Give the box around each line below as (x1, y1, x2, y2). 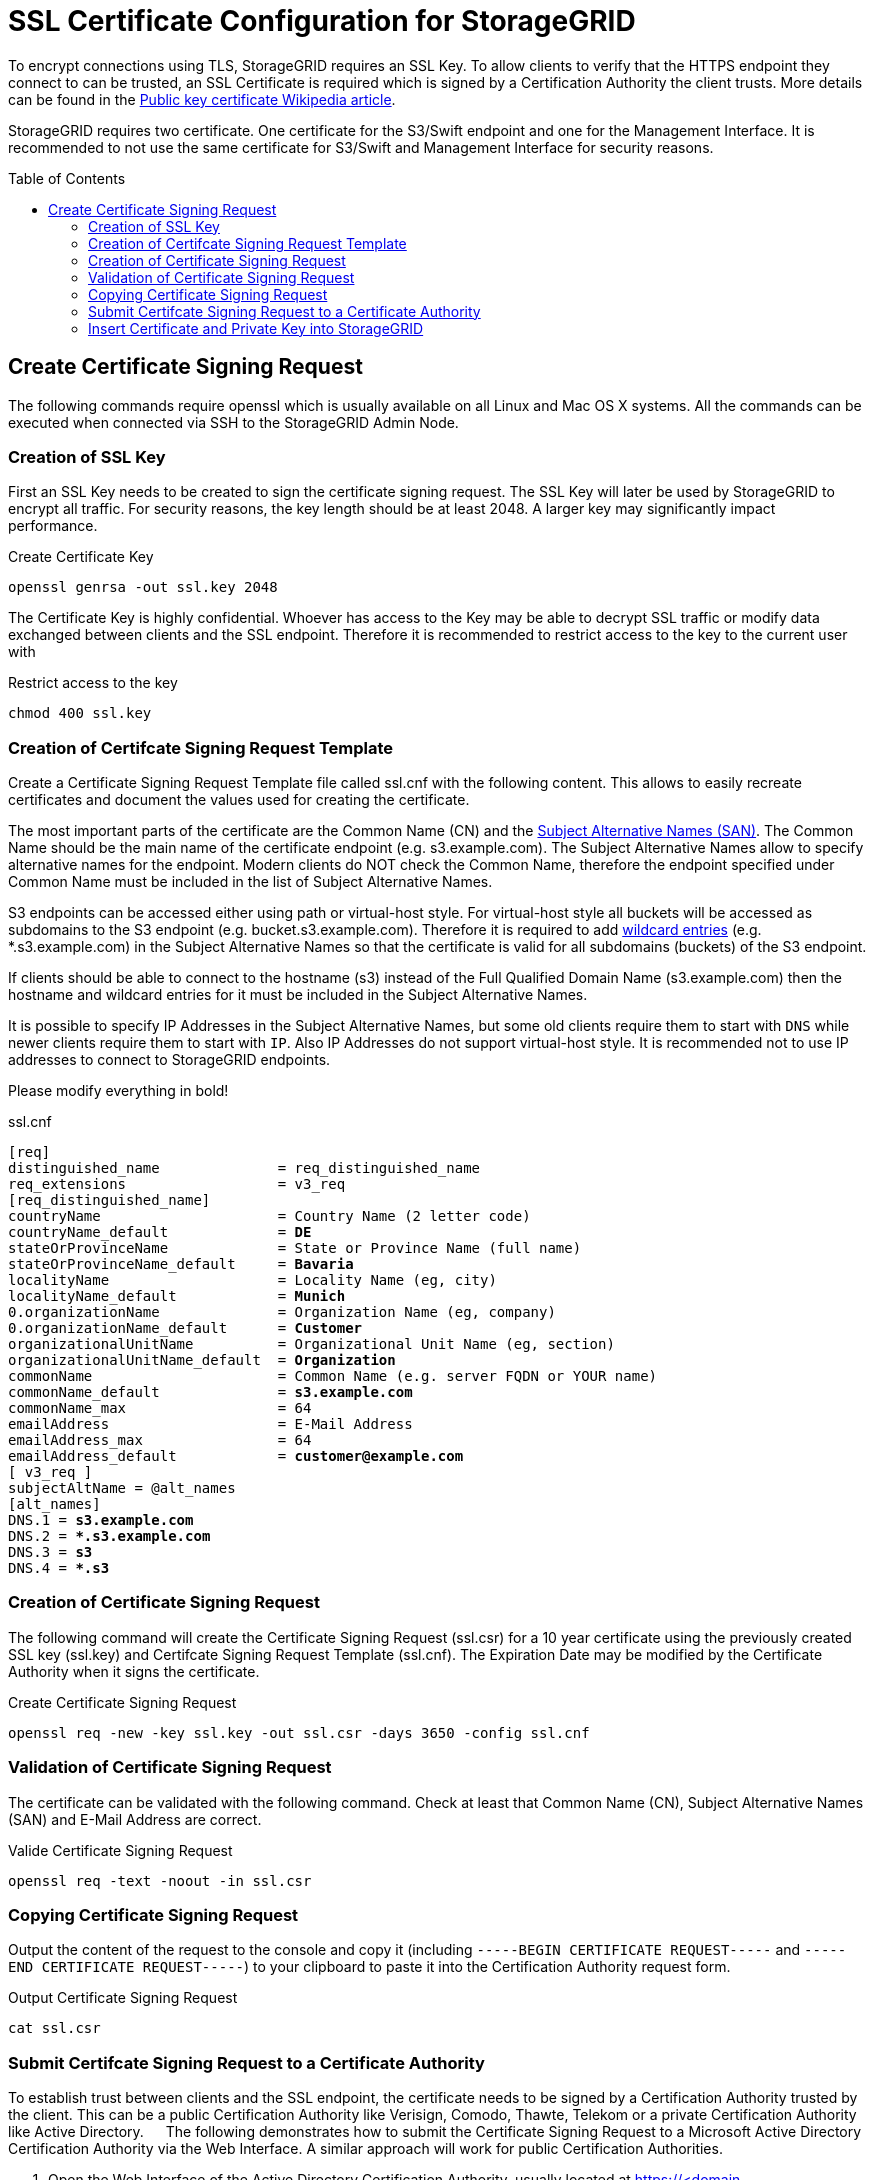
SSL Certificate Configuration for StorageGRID (8, 4, 636, 38)
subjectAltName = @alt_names (8, 1480, 236, 1497)
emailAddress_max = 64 (8, 1432, 312, 1449)
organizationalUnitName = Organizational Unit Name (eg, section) (8, 1336, 615, 1353)
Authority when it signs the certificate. (8, 1662, 260, 1680)
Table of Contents (8, 169, 126, 187)
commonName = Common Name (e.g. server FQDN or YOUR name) (8, 1368, 658, 1385)
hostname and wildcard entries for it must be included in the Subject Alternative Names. (8, 986, 588, 1004)
